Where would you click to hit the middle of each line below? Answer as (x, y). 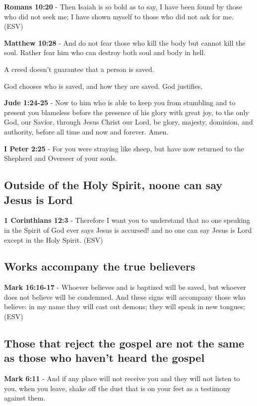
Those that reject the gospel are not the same (124, 343)
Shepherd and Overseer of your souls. (61, 158)
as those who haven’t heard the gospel (104, 358)
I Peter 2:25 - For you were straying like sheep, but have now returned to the (124, 148)
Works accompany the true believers (100, 266)
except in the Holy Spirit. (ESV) (54, 239)
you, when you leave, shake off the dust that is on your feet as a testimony (117, 388)
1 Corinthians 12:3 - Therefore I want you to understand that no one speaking (127, 220)
